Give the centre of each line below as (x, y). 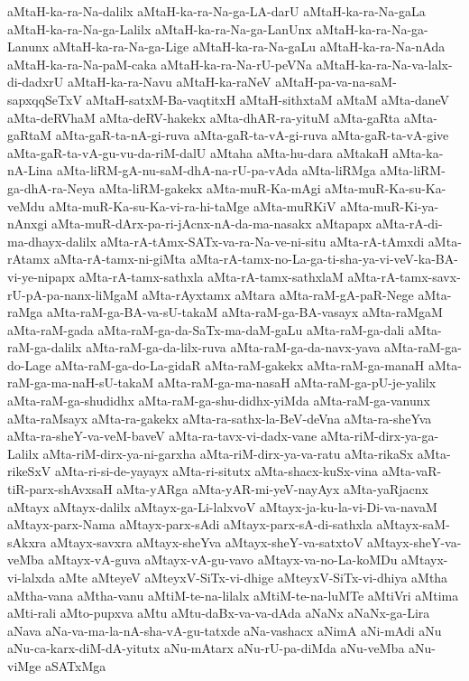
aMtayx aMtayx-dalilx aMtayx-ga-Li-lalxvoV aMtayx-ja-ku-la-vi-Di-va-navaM (222, 506)
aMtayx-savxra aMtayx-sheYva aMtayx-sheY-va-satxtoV (207, 541)
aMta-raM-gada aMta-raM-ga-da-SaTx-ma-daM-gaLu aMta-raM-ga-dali (206, 329)
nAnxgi (28, 224)
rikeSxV (29, 471)
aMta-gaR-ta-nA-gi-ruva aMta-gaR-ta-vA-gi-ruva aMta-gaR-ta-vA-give (252, 135)
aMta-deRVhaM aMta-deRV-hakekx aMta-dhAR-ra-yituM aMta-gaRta (204, 117)
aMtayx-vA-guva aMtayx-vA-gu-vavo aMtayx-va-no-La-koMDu (223, 560)
